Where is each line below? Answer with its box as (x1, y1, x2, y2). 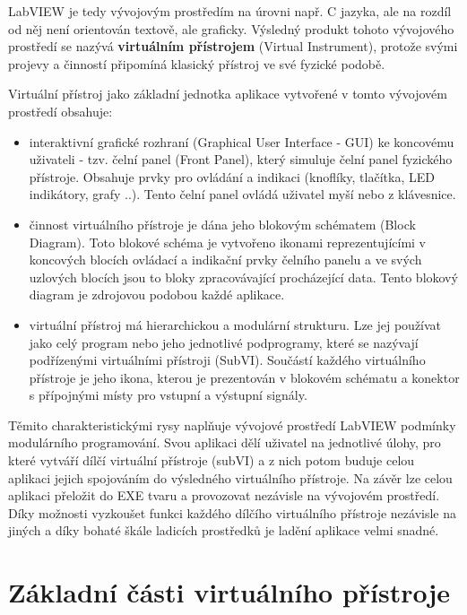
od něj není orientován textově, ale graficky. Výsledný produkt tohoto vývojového (8, 19, 454, 38)
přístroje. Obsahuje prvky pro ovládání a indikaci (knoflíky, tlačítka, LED (29, 167, 435, 186)
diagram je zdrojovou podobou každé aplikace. (29, 285, 285, 304)
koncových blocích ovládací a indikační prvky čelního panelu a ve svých (29, 250, 422, 269)
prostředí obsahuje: (8, 101, 113, 120)
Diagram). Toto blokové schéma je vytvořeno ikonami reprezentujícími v (29, 232, 426, 251)
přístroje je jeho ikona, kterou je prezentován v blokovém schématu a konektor (29, 368, 460, 386)
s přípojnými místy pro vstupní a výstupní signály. (29, 385, 307, 404)
